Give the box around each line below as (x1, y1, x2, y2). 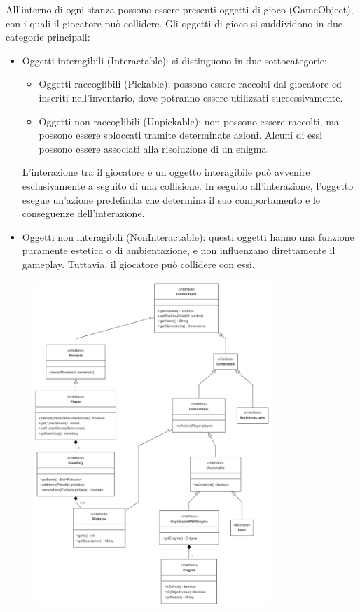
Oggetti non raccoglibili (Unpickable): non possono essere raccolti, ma (39, 113, 339, 128)
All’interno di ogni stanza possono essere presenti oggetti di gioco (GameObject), (6, 2, 354, 16)
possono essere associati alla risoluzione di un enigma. (39, 141, 270, 155)
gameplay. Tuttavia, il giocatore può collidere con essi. (22, 256, 255, 271)
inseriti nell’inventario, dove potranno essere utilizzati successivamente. (39, 90, 343, 104)
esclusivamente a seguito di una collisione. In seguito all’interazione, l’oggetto (22, 178, 354, 193)
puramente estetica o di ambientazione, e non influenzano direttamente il (22, 243, 335, 258)
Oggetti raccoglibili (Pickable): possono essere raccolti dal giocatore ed (39, 76, 342, 91)
